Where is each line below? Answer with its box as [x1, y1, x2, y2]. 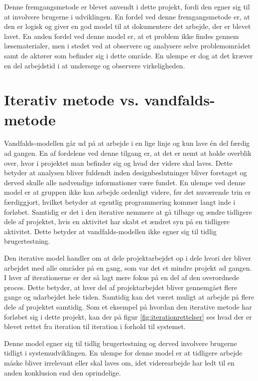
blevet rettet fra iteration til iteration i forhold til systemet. [4, 321, 186, 332]
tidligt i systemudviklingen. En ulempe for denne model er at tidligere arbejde [4, 348, 243, 358]
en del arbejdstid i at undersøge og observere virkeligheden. [4, 60, 185, 70]
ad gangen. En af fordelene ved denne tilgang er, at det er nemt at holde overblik [4, 148, 252, 158]
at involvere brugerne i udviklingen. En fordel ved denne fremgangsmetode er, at [4, 11, 250, 21]
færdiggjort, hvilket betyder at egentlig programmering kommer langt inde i [4, 197, 236, 207]
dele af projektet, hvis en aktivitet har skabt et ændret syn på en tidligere [4, 216, 230, 227]
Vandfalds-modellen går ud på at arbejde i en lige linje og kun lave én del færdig [4, 138, 250, 148]
